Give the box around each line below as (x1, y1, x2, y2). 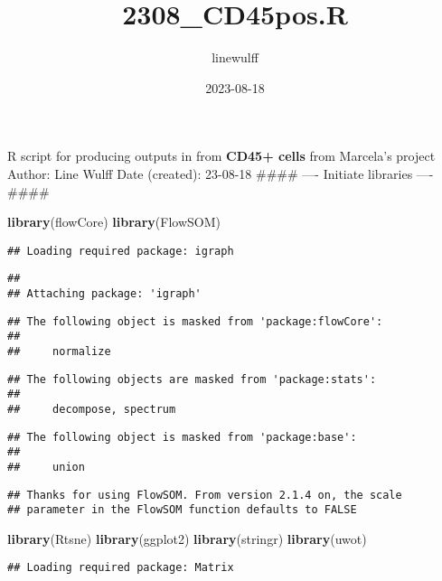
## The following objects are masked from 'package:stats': (7, 372, 377, 386)
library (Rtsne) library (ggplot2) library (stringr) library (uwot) (7, 529, 367, 548)
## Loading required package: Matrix (7, 561, 234, 575)
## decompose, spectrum (7, 402, 176, 416)
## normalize (7, 344, 111, 358)
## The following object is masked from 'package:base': (7, 430, 357, 444)
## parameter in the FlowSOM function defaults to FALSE (7, 503, 357, 517)
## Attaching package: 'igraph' (7, 287, 202, 300)
